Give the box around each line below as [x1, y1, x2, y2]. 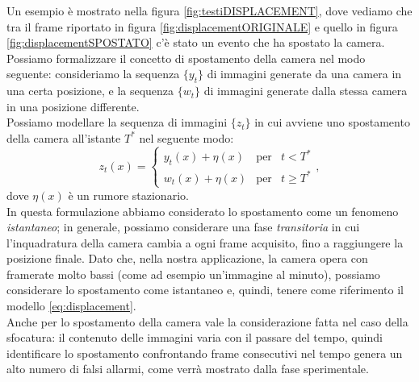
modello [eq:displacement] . [6, 297, 136, 314]
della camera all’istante [6, 129, 121, 146]
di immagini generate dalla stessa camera [203, 82, 408, 99]
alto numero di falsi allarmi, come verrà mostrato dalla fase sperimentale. [6, 360, 369, 377]
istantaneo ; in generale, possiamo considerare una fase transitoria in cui [6, 218, 360, 235]
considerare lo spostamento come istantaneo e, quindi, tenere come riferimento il [6, 281, 404, 298]
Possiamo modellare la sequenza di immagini [6, 114, 228, 131]
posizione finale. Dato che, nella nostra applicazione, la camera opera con [6, 250, 368, 267]
